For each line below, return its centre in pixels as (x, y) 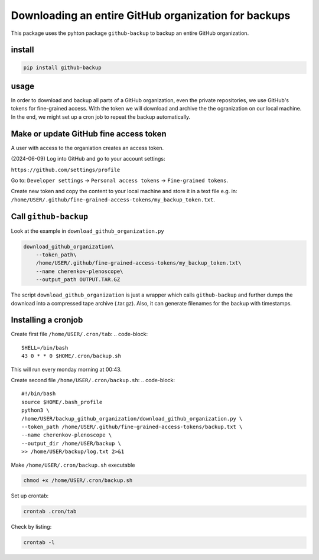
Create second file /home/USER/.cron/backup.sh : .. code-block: (93, 380)
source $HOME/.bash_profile (62, 402)
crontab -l (39, 543)
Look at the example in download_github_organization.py (88, 231)
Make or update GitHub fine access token (89, 134)
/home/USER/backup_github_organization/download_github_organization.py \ (132, 419)
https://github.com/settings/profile (66, 170)
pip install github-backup (62, 67)
